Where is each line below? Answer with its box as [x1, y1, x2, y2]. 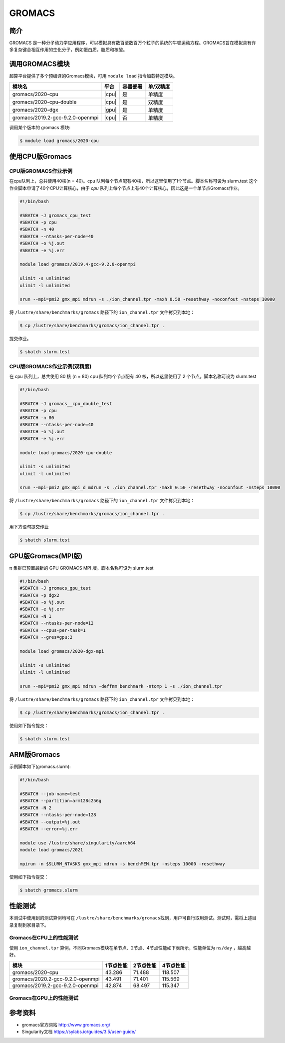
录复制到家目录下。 [9, 922, 49, 928]
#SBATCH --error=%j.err [19, 826, 78, 831]
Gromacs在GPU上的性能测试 [9, 994, 79, 1001]
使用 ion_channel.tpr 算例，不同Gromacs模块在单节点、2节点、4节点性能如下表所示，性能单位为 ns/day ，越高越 [9, 944, 251, 950]
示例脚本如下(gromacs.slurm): [9, 763, 71, 770]
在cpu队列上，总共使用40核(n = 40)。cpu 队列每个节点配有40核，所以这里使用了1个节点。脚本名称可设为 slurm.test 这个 [9, 178, 258, 184]
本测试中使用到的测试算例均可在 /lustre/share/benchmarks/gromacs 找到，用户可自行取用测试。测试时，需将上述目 [9, 915, 257, 921]
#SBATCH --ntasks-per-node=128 [19, 812, 97, 818]
